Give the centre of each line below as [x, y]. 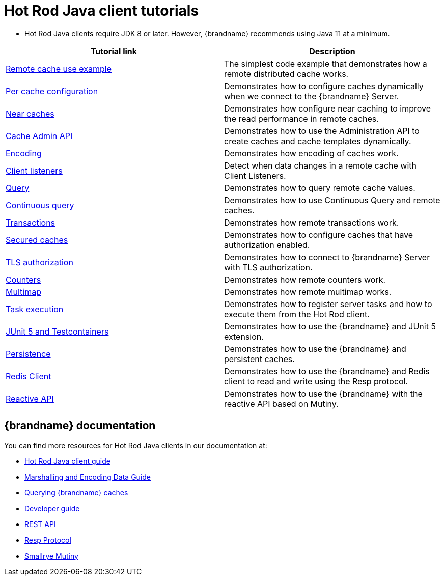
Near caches [30, 113]
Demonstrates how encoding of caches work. [311, 153]
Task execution [35, 309]
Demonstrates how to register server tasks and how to [328, 304]
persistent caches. [259, 359]
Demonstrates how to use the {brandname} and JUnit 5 [330, 326]
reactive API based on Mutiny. [281, 404]
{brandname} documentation [80, 426]
